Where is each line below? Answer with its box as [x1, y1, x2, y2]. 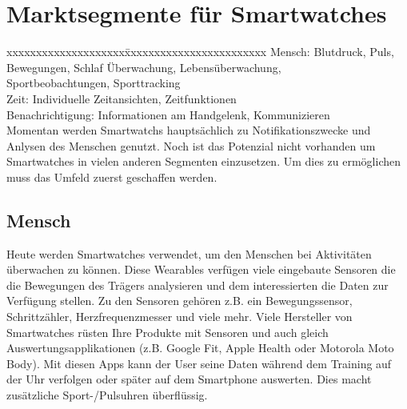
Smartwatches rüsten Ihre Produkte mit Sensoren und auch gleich [6, 323, 329, 340]
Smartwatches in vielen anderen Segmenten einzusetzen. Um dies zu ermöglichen [6, 153, 401, 170]
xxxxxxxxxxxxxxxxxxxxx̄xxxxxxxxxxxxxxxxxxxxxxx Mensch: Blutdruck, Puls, [6, 43, 394, 60]
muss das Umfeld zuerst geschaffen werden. [6, 168, 217, 185]
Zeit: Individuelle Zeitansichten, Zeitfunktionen [6, 90, 237, 106]
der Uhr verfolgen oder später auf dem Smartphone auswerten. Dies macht [6, 371, 372, 387]
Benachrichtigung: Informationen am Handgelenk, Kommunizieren [6, 106, 330, 122]
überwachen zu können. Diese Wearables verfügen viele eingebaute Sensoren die [6, 261, 396, 278]
